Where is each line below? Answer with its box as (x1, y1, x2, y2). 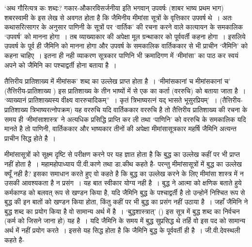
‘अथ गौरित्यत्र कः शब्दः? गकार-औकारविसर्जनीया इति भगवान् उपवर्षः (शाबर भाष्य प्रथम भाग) (4, 3, 224, 13)
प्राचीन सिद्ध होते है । (4, 133, 56, 143)
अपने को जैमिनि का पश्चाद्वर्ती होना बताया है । (4, 60, 117, 70)
